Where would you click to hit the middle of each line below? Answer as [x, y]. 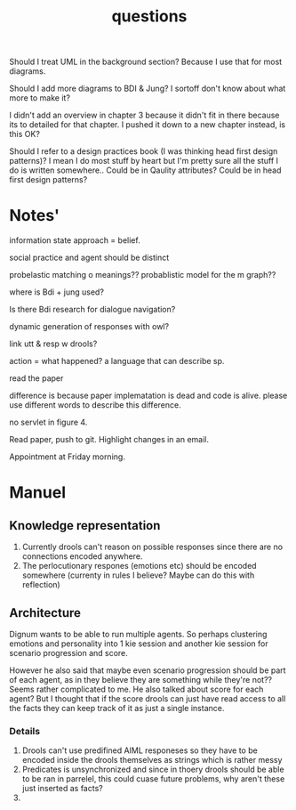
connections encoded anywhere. [82, 556]
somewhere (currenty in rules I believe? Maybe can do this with [138, 575]
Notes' [35, 216]
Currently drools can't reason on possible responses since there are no [152, 547]
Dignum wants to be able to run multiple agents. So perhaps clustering [138, 634]
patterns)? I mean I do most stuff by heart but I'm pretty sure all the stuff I [144, 161]
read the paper [36, 378]
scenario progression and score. [69, 652]
